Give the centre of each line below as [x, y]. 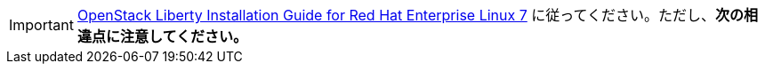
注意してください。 [184, 36]
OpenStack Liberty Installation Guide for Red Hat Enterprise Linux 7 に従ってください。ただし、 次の [411, 15]
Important [41, 25]
